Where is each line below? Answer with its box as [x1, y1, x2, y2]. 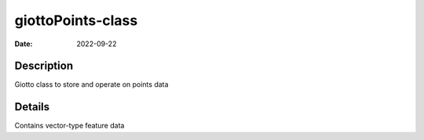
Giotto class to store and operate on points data [14, 80, 169, 89]
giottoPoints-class [14, 12, 138, 29]
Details [14, 100, 50, 113]
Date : [14, 39, 33, 48]
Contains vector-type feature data [14, 121, 125, 131]
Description [14, 59, 74, 73]
